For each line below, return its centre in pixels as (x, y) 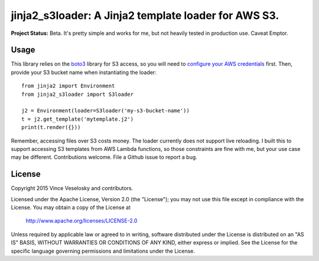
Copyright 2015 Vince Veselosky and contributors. (72, 188)
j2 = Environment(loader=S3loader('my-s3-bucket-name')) (106, 111)
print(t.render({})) (51, 128)
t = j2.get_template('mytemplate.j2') (78, 119)
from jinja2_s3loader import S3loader (78, 94)
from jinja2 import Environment (68, 86)
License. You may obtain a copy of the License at (71, 208)
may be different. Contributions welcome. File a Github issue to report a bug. (104, 157)
